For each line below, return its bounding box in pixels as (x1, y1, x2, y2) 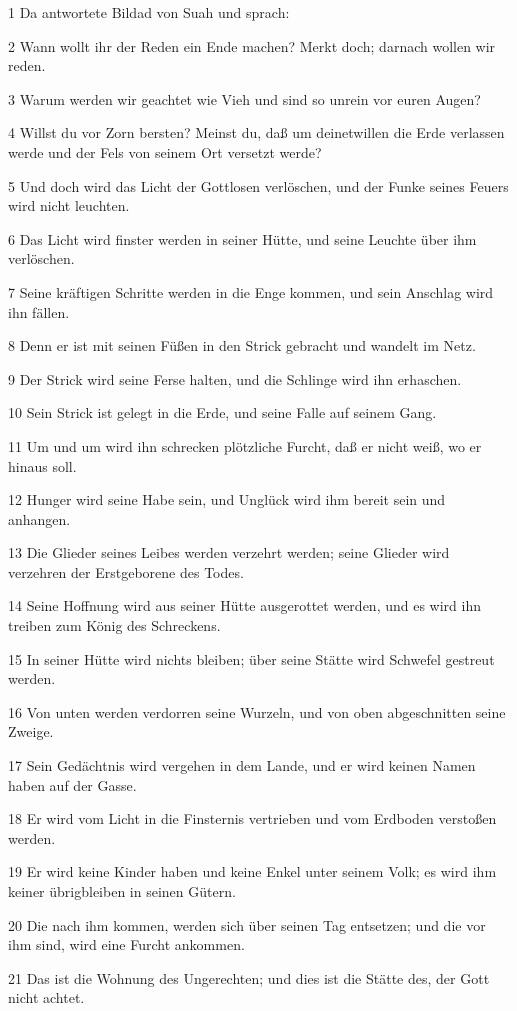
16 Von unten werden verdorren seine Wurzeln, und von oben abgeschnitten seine (8, 701, 506, 722)
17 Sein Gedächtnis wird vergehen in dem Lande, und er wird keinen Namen (8, 755, 476, 776)
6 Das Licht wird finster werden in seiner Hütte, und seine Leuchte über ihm (8, 228, 477, 249)
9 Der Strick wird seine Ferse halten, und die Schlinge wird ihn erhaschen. (8, 368, 462, 389)
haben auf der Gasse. (8, 774, 137, 795)
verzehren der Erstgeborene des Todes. (8, 561, 244, 582)
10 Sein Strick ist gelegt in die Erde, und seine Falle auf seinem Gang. (8, 402, 437, 423)
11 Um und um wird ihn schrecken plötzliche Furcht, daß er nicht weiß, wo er (8, 435, 482, 456)
